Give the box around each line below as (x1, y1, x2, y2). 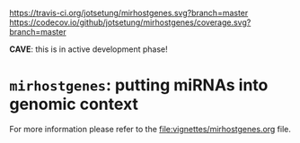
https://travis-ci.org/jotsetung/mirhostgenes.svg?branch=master (9, 8, 249, 18)
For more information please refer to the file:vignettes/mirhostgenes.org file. (9, 123, 292, 134)
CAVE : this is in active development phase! (9, 44, 168, 55)
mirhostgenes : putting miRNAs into (9, 75, 269, 96)
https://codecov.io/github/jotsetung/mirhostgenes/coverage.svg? (9, 17, 251, 28)
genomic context (9, 94, 139, 114)
